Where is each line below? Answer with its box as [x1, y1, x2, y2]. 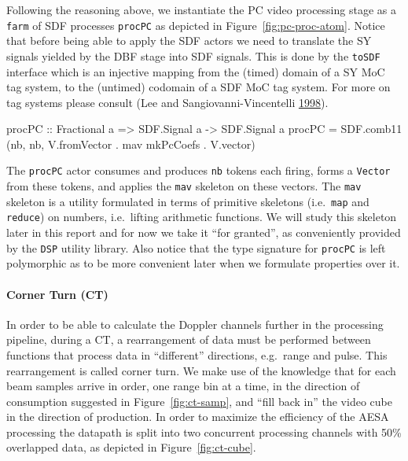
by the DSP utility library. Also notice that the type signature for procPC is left [6, 239, 386, 256]
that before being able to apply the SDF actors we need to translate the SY [6, 32, 372, 49]
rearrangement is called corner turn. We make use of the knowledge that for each [6, 362, 396, 378]
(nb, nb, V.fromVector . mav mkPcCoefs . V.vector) [6, 135, 255, 152]
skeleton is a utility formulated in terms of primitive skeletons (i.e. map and [6, 193, 369, 209]
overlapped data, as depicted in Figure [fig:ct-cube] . [6, 439, 256, 455]
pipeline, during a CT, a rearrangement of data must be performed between [6, 331, 371, 348]
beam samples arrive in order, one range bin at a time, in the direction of [6, 378, 360, 394]
